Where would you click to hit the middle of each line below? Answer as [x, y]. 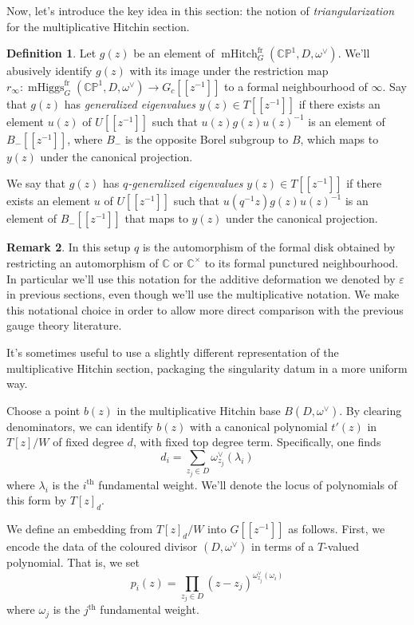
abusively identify [49, 71]
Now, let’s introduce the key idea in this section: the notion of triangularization [201, 10]
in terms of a [283, 546]
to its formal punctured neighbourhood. [302, 262]
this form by [37, 500]
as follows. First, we [337, 529]
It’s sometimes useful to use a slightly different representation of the [173, 352]
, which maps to [339, 138]
